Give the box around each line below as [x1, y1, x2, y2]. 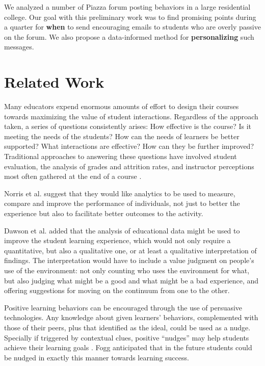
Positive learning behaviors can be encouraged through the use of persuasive [4, 302, 243, 312]
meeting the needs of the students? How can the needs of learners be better [4, 130, 240, 141]
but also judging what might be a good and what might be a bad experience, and [4, 275, 259, 285]
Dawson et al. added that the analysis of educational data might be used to [4, 225, 240, 236]
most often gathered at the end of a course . [4, 171, 142, 181]
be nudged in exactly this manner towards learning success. [4, 352, 189, 362]
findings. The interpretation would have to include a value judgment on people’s [4, 255, 254, 266]
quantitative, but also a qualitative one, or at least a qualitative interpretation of [4, 245, 257, 255]
